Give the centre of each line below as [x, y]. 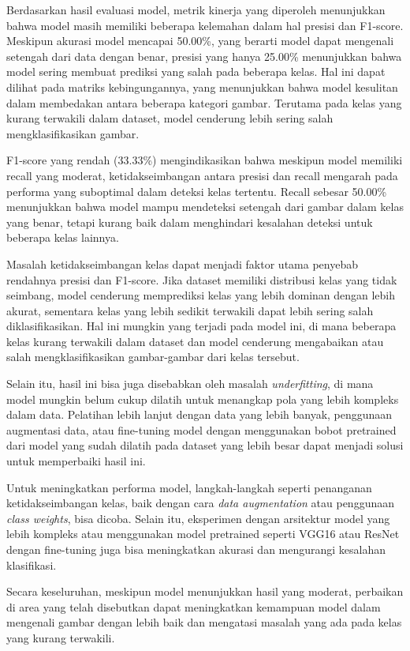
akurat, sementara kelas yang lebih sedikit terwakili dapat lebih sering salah [190, 310]
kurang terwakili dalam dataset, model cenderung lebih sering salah [170, 118]
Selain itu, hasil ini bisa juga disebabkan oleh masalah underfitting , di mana [190, 384]
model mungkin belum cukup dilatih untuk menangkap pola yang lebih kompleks [203, 399]
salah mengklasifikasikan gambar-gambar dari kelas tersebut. [153, 357]
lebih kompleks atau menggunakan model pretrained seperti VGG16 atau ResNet [203, 534]
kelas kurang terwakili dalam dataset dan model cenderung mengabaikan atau [195, 341]
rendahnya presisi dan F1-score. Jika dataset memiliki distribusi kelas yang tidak [202, 279]
